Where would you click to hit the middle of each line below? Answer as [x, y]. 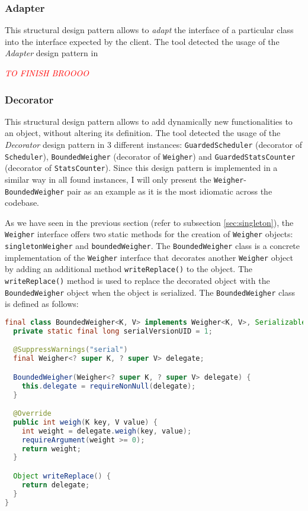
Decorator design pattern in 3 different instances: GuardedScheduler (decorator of [154, 144]
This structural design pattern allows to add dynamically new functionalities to [149, 121]
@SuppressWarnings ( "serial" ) [70, 350]
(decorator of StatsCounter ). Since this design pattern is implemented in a [141, 168]
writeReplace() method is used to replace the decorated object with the [137, 281]
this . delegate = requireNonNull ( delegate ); [109, 386]
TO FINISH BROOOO [47, 73]
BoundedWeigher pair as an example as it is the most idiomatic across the [139, 191]
